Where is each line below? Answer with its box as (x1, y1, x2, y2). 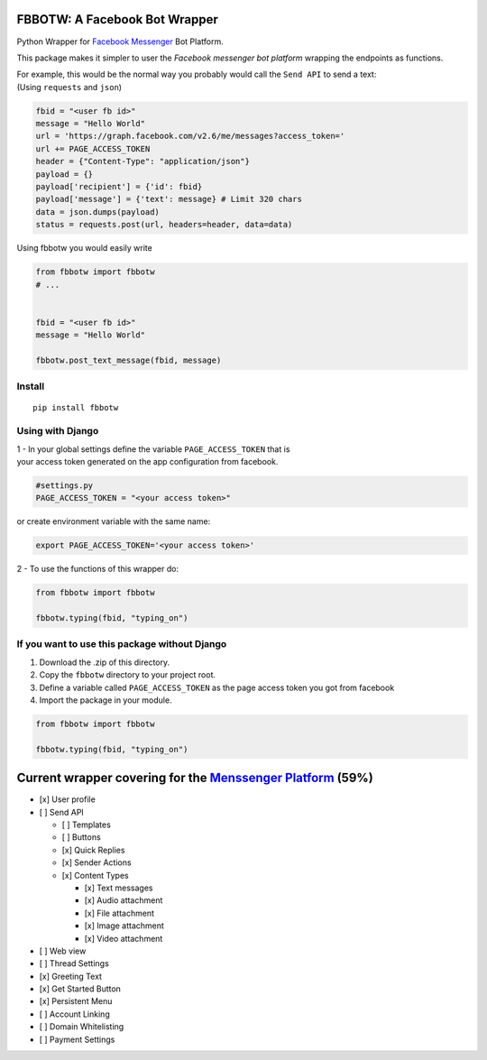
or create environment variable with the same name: (16, 516, 211, 527)
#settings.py (35, 480, 94, 491)
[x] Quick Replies (61, 844, 125, 855)
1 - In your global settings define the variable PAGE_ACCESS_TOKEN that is (16, 443, 290, 455)
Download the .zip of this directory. (39, 657, 170, 668)
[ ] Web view (39, 945, 87, 956)
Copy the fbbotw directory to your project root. (39, 669, 216, 680)
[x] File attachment (84, 908, 155, 918)
